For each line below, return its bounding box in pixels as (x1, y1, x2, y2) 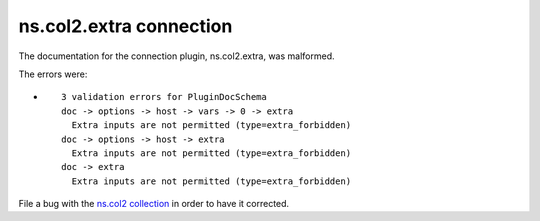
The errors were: (18, 68, 88, 80)
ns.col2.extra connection (18, 15, 233, 37)
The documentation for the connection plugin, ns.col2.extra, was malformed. (18, 50, 335, 62)
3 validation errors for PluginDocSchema (61, 91, 267, 103)
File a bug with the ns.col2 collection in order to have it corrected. (18, 198, 290, 210)
